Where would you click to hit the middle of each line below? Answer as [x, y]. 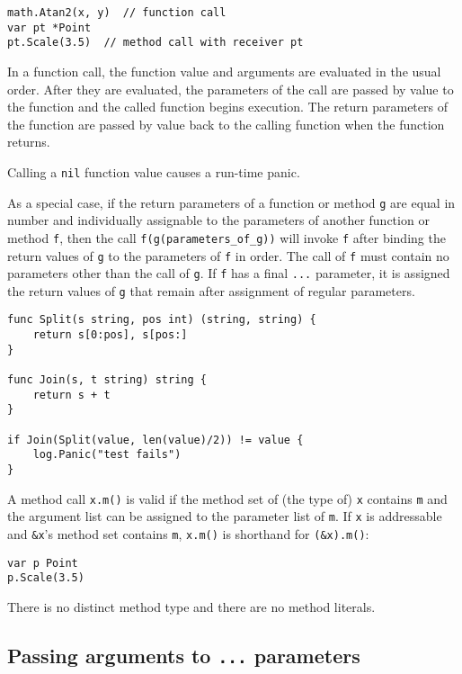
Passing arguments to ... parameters [184, 655]
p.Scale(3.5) [46, 578]
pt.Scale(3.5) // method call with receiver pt [155, 43]
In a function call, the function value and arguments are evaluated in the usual [224, 71]
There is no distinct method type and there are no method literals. [191, 606]
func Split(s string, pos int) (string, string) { [162, 320]
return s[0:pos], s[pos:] [110, 335]
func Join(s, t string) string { [107, 380]
